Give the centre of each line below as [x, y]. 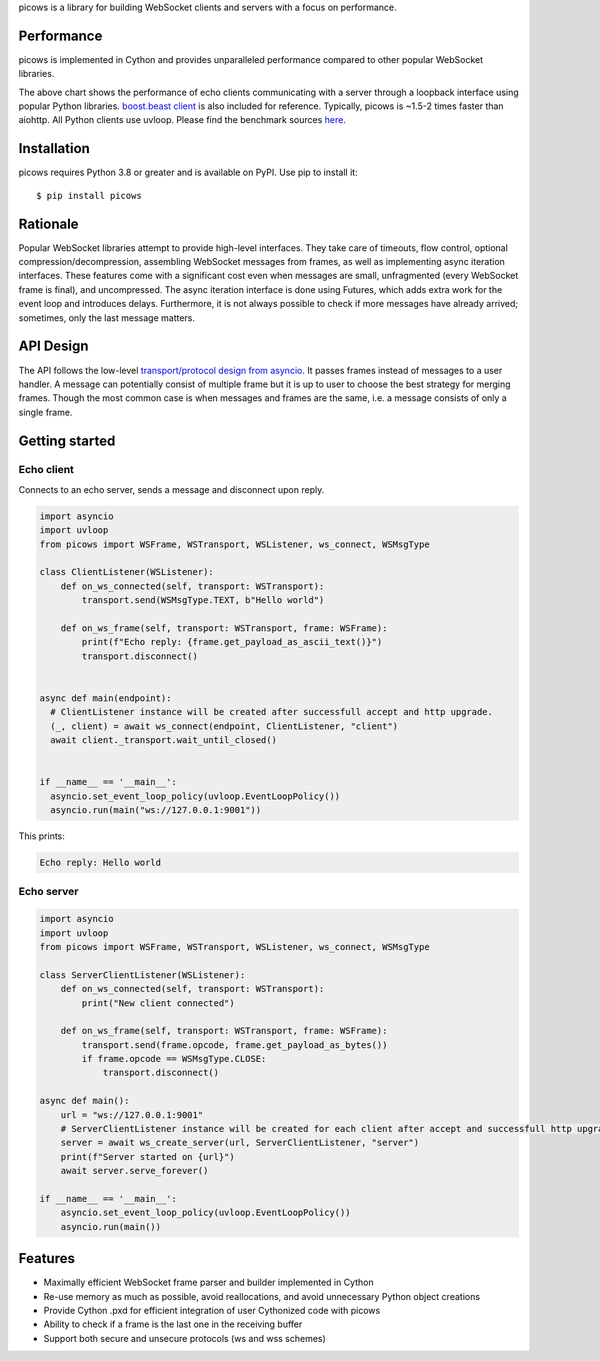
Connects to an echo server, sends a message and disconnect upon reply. [171, 489]
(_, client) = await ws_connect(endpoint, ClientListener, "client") [224, 726]
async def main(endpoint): [105, 698]
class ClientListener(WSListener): [126, 572]
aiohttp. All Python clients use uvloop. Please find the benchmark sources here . [182, 120]
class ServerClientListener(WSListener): [142, 974]
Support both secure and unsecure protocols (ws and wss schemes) [185, 1338]
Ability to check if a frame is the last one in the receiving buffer [173, 1324]
